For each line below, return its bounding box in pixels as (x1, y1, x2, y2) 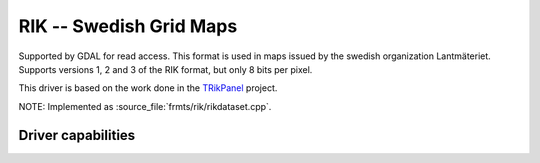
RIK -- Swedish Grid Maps (18, 15, 238, 37)
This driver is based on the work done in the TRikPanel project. (18, 82, 278, 94)
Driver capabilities (18, 126, 136, 144)
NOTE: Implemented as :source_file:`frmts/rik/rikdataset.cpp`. (18, 100, 272, 112)
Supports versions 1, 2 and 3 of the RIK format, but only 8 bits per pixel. (18, 63, 313, 75)
